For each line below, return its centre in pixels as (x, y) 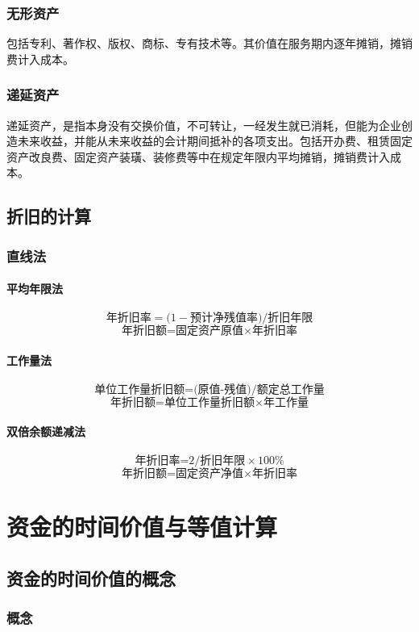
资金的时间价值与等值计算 (142, 527)
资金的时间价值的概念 (91, 578)
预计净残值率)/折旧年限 (251, 318)
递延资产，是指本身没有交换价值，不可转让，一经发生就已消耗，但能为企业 (204, 125)
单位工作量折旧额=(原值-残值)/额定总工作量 (209, 390)
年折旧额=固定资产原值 (183, 331)
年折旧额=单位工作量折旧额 (183, 403)
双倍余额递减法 (46, 431)
